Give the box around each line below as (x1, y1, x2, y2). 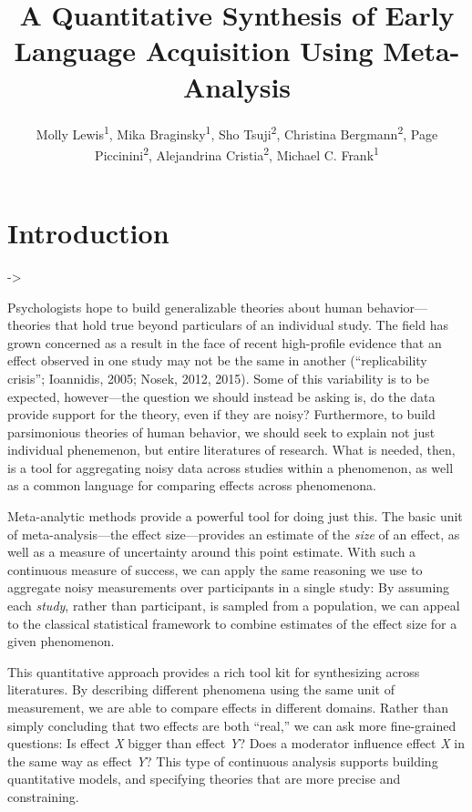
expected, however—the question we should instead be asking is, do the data (7, 386, 436, 406)
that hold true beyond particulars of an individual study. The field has (55, 315, 448, 334)
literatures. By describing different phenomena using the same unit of (7, 680, 395, 699)
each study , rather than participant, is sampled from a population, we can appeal (7, 596, 460, 615)
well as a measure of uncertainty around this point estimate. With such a (7, 542, 416, 561)
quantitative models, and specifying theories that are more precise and (7, 769, 401, 788)
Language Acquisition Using (14, 32, 374, 69)
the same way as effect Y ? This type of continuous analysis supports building (7, 751, 438, 770)
